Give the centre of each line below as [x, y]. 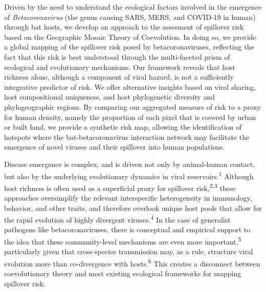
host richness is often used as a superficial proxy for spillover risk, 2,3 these [120, 187]
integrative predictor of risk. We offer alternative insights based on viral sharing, [130, 87]
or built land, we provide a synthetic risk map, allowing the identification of [123, 127]
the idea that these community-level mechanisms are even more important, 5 [123, 241]
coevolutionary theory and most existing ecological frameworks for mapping [123, 273]
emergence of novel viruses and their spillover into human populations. [115, 147]
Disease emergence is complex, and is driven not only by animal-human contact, [130, 164]
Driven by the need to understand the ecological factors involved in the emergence [133, 7]
